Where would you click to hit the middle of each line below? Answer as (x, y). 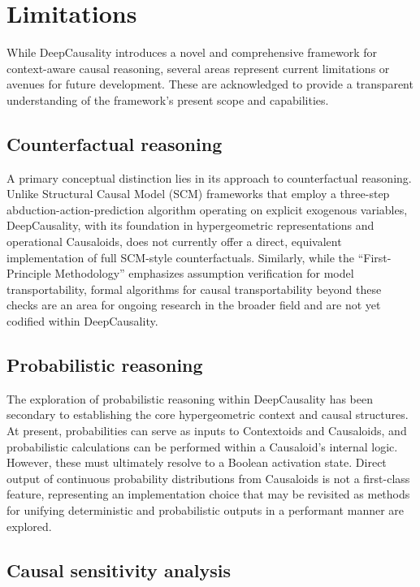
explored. (29, 526)
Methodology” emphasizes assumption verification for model (204, 273)
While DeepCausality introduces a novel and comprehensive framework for (192, 52)
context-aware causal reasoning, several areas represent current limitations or (198, 68)
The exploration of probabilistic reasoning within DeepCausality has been (190, 398)
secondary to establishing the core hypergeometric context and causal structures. (208, 414)
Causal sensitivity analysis (119, 570)
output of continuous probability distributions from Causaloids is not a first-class (208, 478)
